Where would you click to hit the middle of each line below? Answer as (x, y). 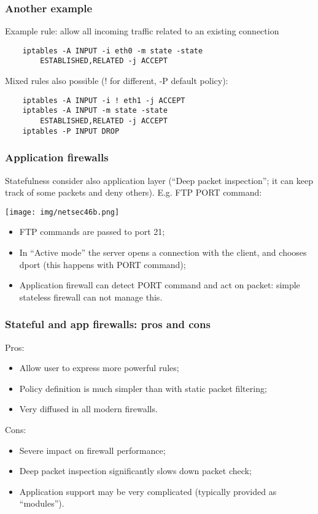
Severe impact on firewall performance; (92, 450)
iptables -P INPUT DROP (71, 131)
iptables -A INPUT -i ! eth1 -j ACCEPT (104, 100)
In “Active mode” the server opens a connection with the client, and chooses (163, 252)
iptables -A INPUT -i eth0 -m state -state (113, 51)
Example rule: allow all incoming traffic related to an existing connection (142, 31)
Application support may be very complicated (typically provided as (148, 491)
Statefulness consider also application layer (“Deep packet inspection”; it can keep (159, 180)
